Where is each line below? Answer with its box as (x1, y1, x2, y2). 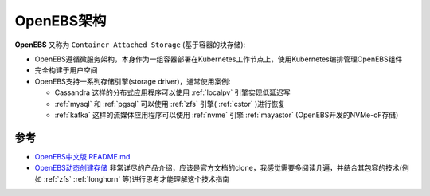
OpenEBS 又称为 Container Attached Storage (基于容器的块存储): (14, 40, 246, 49)
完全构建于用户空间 (34, 65, 98, 75)
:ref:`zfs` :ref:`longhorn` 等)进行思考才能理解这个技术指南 (43, 174, 230, 183)
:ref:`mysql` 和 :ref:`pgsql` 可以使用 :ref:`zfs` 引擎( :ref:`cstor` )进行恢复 (54, 99, 286, 108)
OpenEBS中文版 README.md (34, 151, 131, 161)
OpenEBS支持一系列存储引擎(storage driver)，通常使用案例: (34, 76, 231, 86)
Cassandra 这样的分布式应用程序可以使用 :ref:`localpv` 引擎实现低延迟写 (54, 88, 291, 97)
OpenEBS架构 (14, 12, 107, 29)
